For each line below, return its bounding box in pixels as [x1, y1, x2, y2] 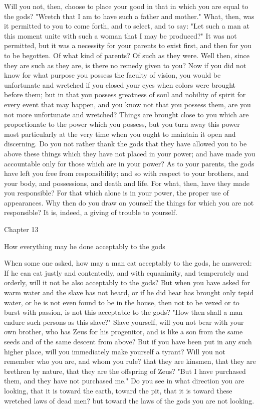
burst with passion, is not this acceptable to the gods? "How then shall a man [4, 307, 243, 317]
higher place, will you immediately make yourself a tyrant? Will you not [4, 346, 225, 356]
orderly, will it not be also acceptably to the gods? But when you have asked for [4, 277, 250, 288]
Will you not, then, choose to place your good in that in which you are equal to [4, 1, 248, 11]
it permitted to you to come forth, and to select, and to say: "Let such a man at [4, 21, 249, 31]
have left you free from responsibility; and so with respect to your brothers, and [4, 168, 249, 178]
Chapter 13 [4, 224, 39, 235]
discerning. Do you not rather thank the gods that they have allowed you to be [4, 138, 247, 149]
